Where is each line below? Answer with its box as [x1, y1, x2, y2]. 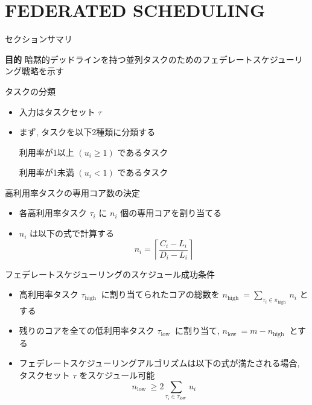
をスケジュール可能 [79, 368, 155, 381]
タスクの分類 [5, 85, 56, 97]
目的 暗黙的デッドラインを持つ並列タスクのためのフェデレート [5, 53, 253, 65]
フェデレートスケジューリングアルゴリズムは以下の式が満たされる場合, [19, 357, 300, 369]
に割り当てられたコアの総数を [101, 288, 220, 301]
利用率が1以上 [19, 145, 74, 158]
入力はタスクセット [19, 105, 95, 118]
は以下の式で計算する [30, 227, 115, 240]
